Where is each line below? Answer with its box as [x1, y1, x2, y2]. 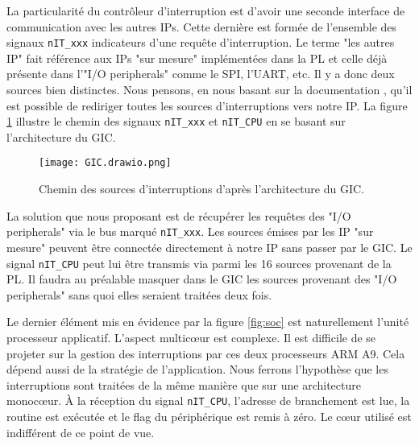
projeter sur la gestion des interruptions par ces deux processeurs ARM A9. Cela [6, 345, 405, 361]
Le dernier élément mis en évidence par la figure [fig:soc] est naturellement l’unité [6, 313, 409, 330]
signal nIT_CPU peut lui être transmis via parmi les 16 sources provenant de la [6, 254, 392, 271]
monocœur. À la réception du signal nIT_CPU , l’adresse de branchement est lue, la [6, 392, 410, 409]
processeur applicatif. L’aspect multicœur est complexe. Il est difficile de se [6, 329, 376, 345]
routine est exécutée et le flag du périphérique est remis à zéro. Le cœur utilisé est [6, 408, 412, 425]
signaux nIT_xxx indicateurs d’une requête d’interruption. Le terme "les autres [6, 34, 395, 51]
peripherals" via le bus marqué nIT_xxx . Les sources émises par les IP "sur [6, 223, 374, 240]
